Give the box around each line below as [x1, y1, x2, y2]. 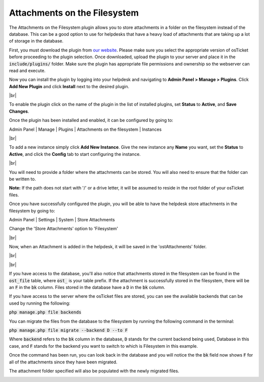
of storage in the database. [9, 38, 64, 44]
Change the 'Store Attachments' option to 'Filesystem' [9, 226, 118, 232]
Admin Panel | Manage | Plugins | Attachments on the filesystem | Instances [9, 126, 162, 132]
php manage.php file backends [9, 310, 82, 315]
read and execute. [9, 68, 46, 73]
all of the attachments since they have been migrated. [9, 359, 117, 365]
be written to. [9, 176, 36, 182]
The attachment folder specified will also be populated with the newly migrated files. [9, 368, 179, 374]
